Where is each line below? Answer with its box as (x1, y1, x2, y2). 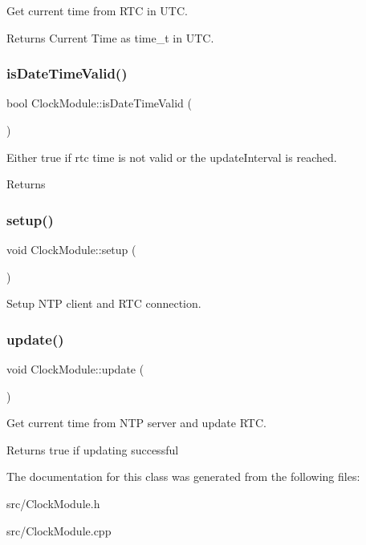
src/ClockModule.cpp (6, 522, 112, 539)
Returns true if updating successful (6, 441, 179, 458)
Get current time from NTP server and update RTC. (6, 414, 266, 431)
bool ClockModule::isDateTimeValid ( (6, 95, 192, 111)
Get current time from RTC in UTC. (6, 2, 188, 18)
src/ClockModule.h (6, 495, 100, 511)
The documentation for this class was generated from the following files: (6, 468, 360, 485)
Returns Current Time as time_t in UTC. (6, 29, 214, 46)
